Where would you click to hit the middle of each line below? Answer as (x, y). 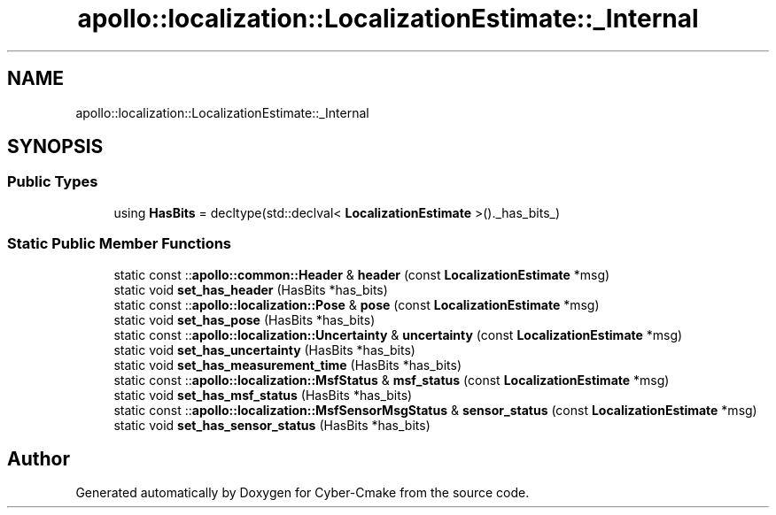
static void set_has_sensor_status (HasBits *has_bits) (272, 425)
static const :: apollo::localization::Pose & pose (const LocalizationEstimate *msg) (357, 304)
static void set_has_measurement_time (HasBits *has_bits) (287, 365)
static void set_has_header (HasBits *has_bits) (251, 289)
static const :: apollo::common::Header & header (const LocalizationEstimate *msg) (362, 274)
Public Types (53, 182)
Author (39, 458)
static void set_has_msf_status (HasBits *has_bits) (263, 395)
